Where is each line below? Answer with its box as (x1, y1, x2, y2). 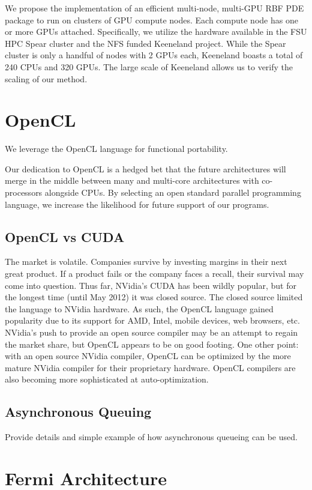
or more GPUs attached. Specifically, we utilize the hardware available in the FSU (5, 25, 307, 38)
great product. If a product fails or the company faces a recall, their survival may (5, 267, 304, 280)
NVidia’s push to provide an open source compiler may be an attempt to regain (5, 326, 298, 339)
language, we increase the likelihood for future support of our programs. (5, 198, 269, 210)
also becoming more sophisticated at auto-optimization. (5, 373, 209, 386)
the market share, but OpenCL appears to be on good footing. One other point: (5, 337, 299, 350)
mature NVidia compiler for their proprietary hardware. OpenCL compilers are (5, 361, 296, 374)
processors (5, 186, 43, 199)
